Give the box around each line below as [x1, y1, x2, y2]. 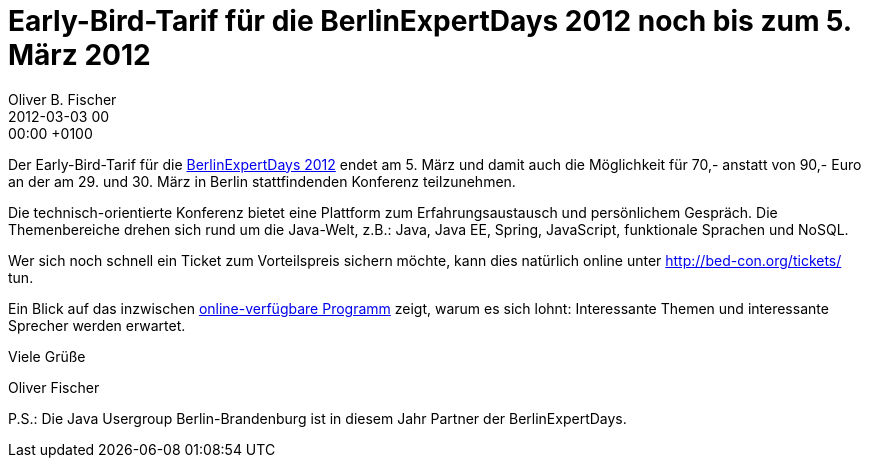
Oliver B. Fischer [8, 90, 117, 108]
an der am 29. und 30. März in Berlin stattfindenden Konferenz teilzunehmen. [8, 172, 516, 190]
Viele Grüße [8, 347, 86, 365]
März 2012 [8, 38, 151, 72]
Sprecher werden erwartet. [8, 316, 186, 334]
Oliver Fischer [8, 378, 100, 396]
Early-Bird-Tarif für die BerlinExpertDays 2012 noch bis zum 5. [8, 4, 852, 38]
